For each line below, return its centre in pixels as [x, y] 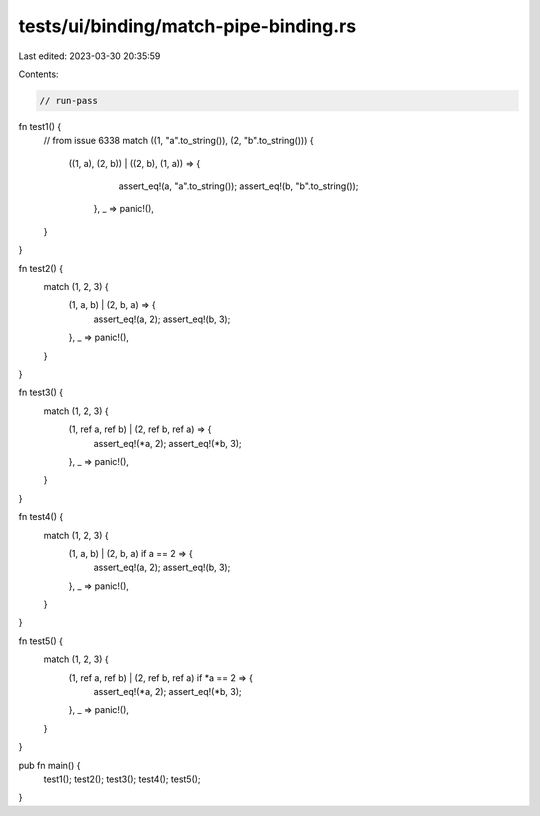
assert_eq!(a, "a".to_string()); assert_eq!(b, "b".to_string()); [238, 186]
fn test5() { [41, 641]
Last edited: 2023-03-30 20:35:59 [89, 56]
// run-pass [69, 100]
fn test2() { [41, 268]
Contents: [38, 74]
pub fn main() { [49, 765]
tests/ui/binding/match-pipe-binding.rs [187, 26]
